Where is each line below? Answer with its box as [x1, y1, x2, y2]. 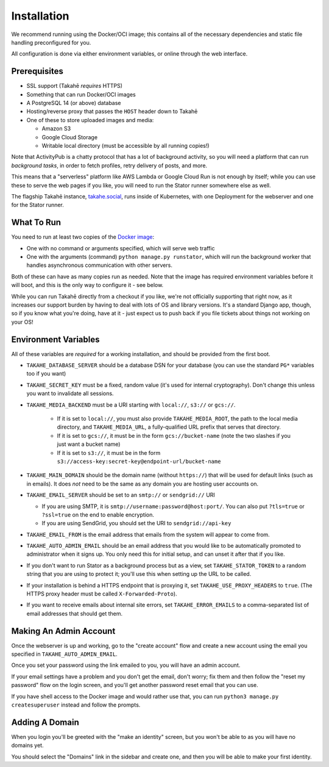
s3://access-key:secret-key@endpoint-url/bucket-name [57, 458, 221, 465]
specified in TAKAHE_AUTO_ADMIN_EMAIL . [11, 650, 118, 658]
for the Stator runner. [11, 202, 64, 209]
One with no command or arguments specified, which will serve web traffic [26, 244, 215, 252]
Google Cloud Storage [41, 133, 97, 140]
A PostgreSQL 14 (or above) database [26, 100, 121, 107]
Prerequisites [11, 66, 63, 76]
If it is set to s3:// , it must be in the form [57, 449, 161, 456]
